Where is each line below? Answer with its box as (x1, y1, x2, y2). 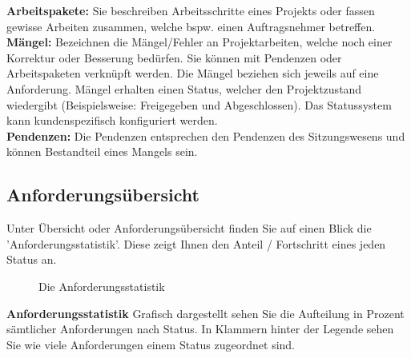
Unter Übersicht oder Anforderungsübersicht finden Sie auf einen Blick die (6, 220, 372, 237)
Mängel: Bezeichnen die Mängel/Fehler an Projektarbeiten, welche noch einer (6, 34, 393, 50)
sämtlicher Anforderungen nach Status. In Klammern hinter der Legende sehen (6, 320, 394, 337)
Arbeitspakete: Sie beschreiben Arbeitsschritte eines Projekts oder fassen (6, 2, 375, 18)
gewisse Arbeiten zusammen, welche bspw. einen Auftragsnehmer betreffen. (6, 18, 376, 34)
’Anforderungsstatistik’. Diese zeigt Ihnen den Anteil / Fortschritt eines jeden (6, 235, 386, 252)
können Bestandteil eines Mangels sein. (6, 143, 198, 160)
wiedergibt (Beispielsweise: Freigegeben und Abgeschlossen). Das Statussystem (6, 96, 392, 113)
